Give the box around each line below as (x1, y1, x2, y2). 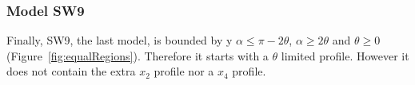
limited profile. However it (281, 47, 409, 64)
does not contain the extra (6, 63, 136, 79)
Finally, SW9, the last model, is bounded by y (6, 32, 233, 48)
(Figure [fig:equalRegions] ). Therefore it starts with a (6, 47, 269, 64)
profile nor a (154, 63, 214, 79)
